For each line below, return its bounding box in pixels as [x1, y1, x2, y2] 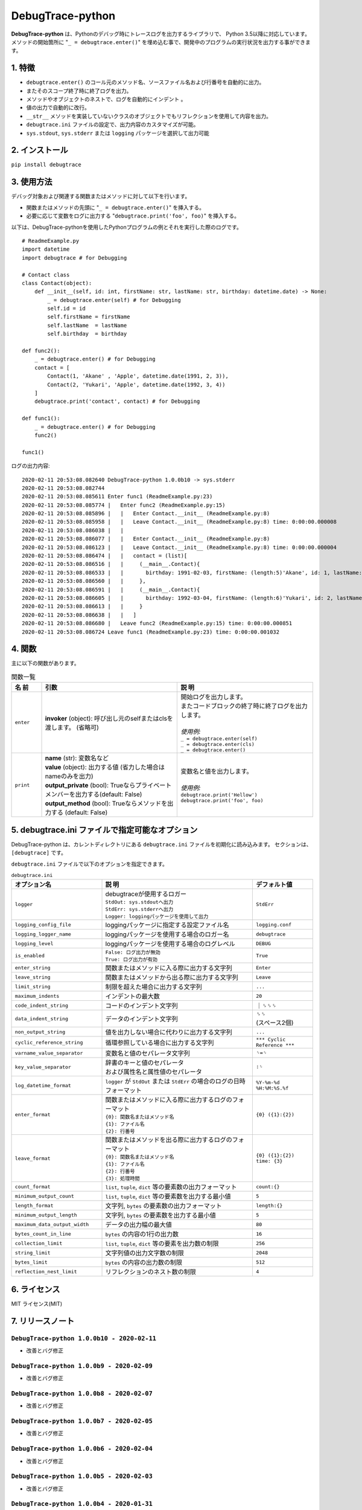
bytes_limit [14, 1259, 48, 1265]
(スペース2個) [255, 1018, 294, 1027]
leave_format [14, 1155, 51, 1161]
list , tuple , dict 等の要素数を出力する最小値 [105, 1192, 231, 1201]
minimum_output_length [14, 1212, 78, 1218]
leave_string [14, 974, 51, 980]
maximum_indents [14, 992, 60, 999]
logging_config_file [14, 921, 72, 928]
